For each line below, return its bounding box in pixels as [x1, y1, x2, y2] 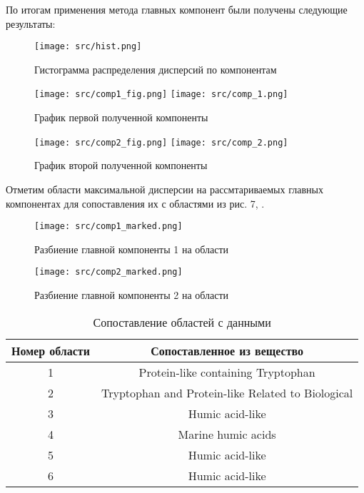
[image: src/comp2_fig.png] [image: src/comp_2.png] [34, 137, 288, 148]
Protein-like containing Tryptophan [138, 363, 315, 380]
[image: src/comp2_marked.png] [34, 267, 183, 278]
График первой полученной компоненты [34, 110, 208, 125]
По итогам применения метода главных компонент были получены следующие [6, 2, 348, 16]
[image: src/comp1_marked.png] [34, 221, 183, 232]
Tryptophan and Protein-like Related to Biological [101, 384, 353, 401]
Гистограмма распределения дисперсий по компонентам [34, 61, 277, 76]
